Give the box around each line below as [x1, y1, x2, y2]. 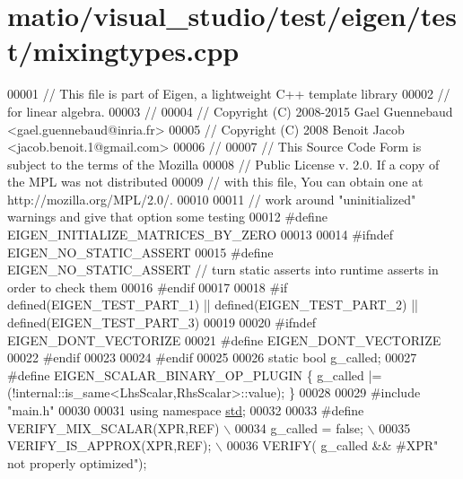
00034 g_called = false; [234, 418, 363, 437]
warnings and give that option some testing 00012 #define [7, 207, 328, 226]
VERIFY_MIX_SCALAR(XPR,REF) [7, 418, 220, 437]
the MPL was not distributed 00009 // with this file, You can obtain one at [7, 172, 424, 191]
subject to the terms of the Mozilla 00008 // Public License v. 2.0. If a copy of [7, 154, 440, 173]
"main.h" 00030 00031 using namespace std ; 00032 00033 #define [7, 401, 364, 419]
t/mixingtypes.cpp [7, 32, 240, 69]
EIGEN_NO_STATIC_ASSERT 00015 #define [7, 242, 274, 261]
